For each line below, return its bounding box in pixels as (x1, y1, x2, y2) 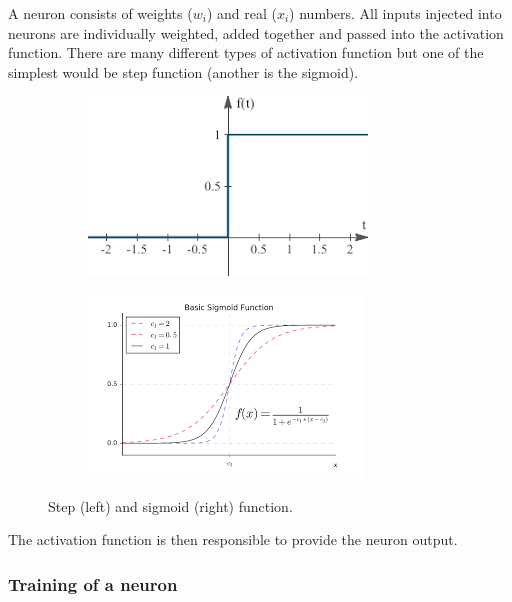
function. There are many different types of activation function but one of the (8, 42, 484, 63)
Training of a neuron (8, 571, 178, 596)
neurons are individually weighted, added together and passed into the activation (8, 22, 504, 43)
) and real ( (206, 3, 277, 23)
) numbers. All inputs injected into (289, 3, 502, 23)
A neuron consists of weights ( (8, 3, 193, 23)
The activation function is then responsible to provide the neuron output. (8, 529, 458, 550)
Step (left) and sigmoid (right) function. (48, 495, 293, 516)
